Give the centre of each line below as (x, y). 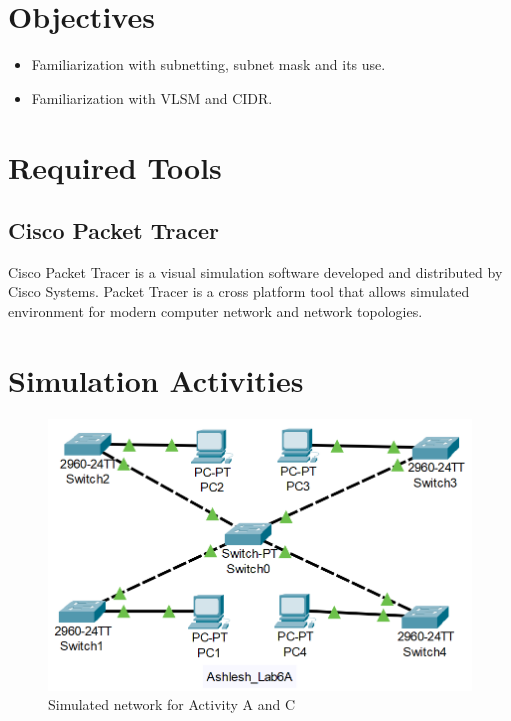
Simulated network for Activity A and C (172, 704)
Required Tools (115, 166)
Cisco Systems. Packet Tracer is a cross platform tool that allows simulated (239, 291)
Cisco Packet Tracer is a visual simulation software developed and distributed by (255, 271)
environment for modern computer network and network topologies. (215, 311)
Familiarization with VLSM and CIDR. (152, 97)
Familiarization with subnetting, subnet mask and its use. (208, 64)
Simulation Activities (156, 379)
